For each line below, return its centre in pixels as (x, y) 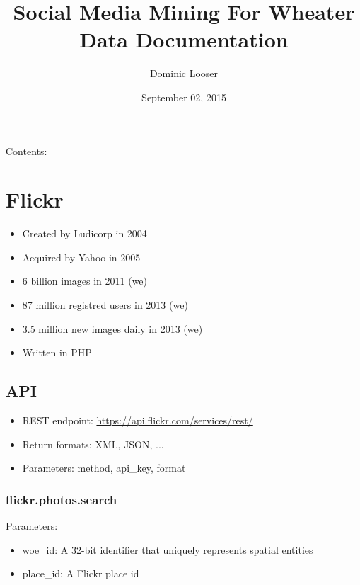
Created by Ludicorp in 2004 (85, 233)
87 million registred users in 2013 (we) (105, 305)
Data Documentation (184, 39)
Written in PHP (57, 352)
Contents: (27, 150)
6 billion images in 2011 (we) (85, 281)
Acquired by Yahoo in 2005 (81, 257)
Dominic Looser (184, 73)
